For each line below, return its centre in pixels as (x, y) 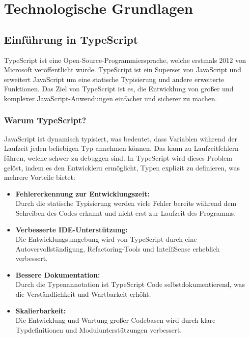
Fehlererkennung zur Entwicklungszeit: (83, 193)
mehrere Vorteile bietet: (40, 177)
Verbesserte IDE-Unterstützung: (72, 229)
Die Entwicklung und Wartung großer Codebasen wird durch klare (115, 320)
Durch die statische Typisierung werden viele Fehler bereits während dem (126, 203)
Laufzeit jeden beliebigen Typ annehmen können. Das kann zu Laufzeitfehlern (121, 148)
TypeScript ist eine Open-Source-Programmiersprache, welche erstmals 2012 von (125, 60)
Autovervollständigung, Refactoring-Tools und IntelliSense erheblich (118, 248)
